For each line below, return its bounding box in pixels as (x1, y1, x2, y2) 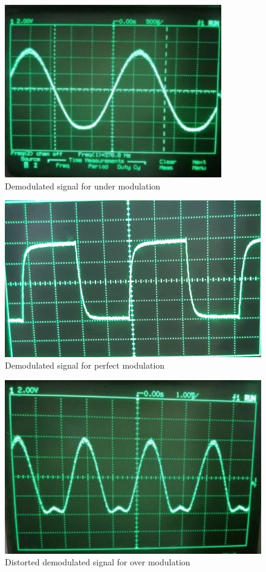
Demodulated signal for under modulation (5, 179, 161, 192)
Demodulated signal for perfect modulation (5, 359, 165, 372)
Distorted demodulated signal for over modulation (5, 556, 190, 568)
